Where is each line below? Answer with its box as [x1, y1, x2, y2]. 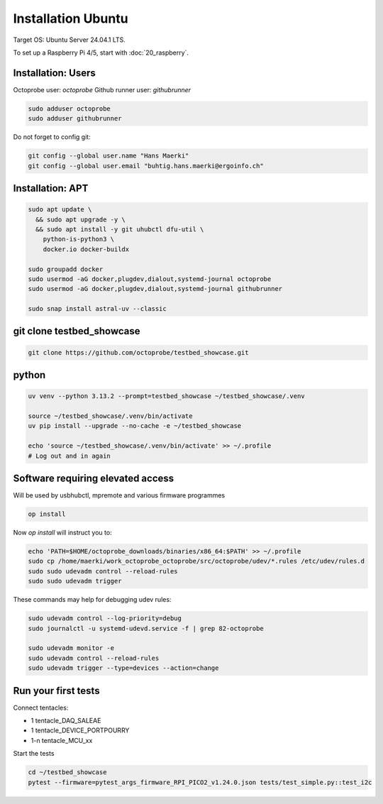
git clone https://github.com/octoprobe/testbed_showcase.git [28, 348, 249, 356]
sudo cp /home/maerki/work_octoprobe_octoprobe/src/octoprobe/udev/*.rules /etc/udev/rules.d [28, 557, 365, 566]
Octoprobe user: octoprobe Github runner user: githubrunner [13, 85, 191, 94]
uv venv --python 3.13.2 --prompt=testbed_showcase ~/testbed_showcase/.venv [28, 392, 305, 400]
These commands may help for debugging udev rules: [13, 595, 172, 604]
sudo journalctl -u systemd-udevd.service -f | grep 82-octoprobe [28, 624, 264, 632]
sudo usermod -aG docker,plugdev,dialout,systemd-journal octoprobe [28, 275, 272, 283]
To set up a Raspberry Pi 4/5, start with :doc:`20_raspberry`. [13, 48, 189, 57]
